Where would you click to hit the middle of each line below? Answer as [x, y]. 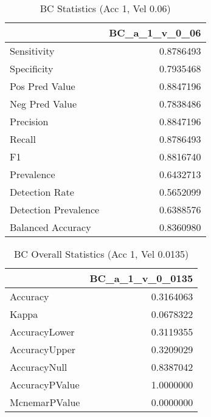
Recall [23, 139]
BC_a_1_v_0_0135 [141, 278]
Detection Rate [42, 192]
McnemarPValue [45, 402]
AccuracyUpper [43, 349]
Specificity [32, 68]
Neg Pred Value [43, 104]
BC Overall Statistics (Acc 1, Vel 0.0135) [102, 254]
